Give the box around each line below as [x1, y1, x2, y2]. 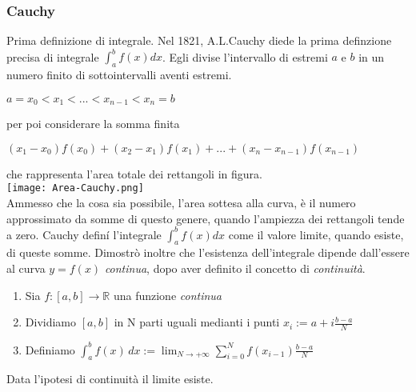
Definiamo [25, 341, 75, 358]
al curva [6, 260, 46, 277]
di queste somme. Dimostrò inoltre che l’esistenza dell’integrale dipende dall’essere [6, 244, 410, 261]
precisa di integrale [6, 48, 99, 65]
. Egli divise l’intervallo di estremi [162, 48, 328, 65]
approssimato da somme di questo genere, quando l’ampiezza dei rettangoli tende [6, 210, 405, 226]
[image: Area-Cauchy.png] [6, 182, 144, 194]
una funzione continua [113, 286, 222, 303]
